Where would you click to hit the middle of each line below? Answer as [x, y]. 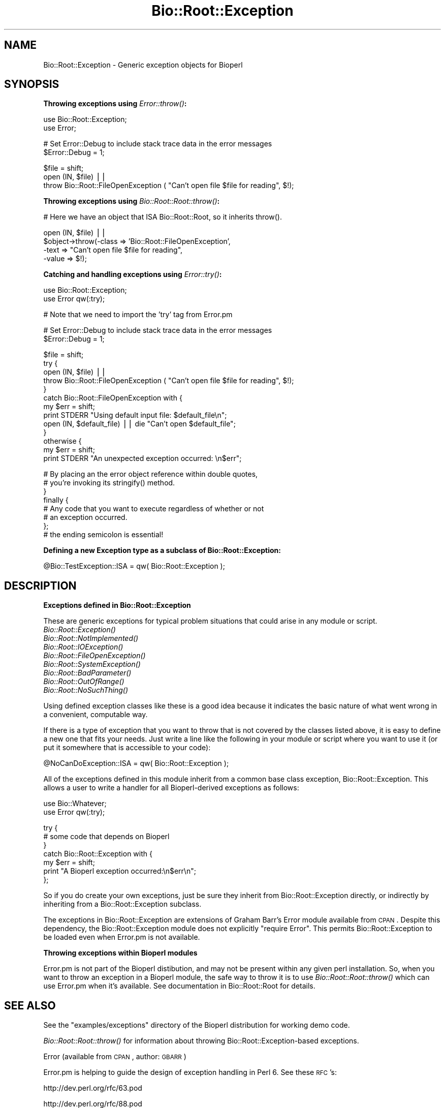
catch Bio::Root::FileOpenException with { [113, 398]
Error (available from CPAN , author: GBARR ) [115, 1057]
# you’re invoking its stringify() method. [109, 483]
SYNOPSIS [32, 84]
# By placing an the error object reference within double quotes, [151, 474]
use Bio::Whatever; [75, 804]
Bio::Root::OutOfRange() [84, 682]
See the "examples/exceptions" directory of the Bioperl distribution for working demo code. [197, 1025]
